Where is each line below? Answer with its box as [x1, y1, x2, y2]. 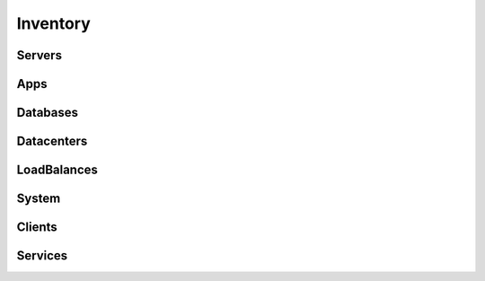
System [16, 191, 61, 206]
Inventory [16, 13, 92, 33]
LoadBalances [16, 162, 99, 178]
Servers [16, 48, 63, 63]
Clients [16, 220, 57, 235]
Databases [16, 105, 79, 120]
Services [16, 248, 68, 264]
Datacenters [16, 134, 88, 149]
